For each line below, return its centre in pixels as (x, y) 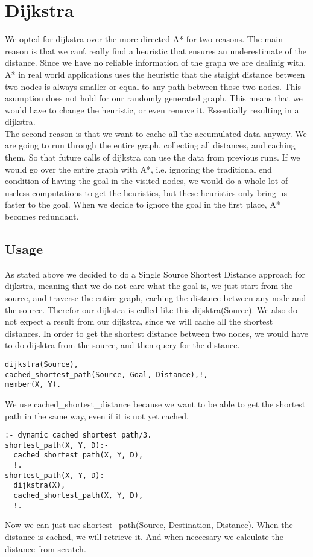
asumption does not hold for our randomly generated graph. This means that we (154, 98)
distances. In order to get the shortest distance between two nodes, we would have (156, 333)
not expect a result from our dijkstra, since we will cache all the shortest (139, 321)
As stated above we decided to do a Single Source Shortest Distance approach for (155, 274)
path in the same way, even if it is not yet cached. (97, 415)
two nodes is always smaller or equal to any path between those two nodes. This (153, 86)
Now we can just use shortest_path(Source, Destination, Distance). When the (149, 525)
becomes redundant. (42, 216)
